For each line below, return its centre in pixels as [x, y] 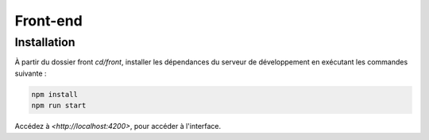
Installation [45, 42]
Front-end [48, 21]
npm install [55, 94]
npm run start [59, 106]
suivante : [31, 73]
